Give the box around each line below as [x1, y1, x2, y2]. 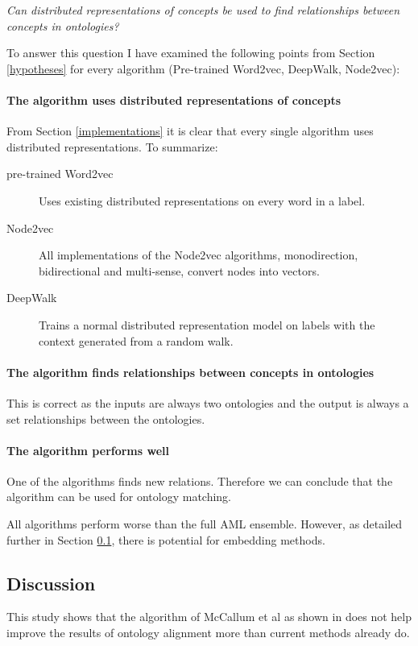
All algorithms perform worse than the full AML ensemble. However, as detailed [6, 516, 403, 532]
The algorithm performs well [6, 441, 169, 458]
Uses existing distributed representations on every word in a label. [39, 192, 366, 209]
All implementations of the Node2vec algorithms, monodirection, [39, 246, 358, 263]
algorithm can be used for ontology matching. [6, 488, 232, 505]
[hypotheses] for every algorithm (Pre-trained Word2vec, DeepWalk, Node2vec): [6, 60, 400, 77]
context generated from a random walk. [39, 332, 234, 349]
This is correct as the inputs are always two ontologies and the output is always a [6, 394, 409, 411]
